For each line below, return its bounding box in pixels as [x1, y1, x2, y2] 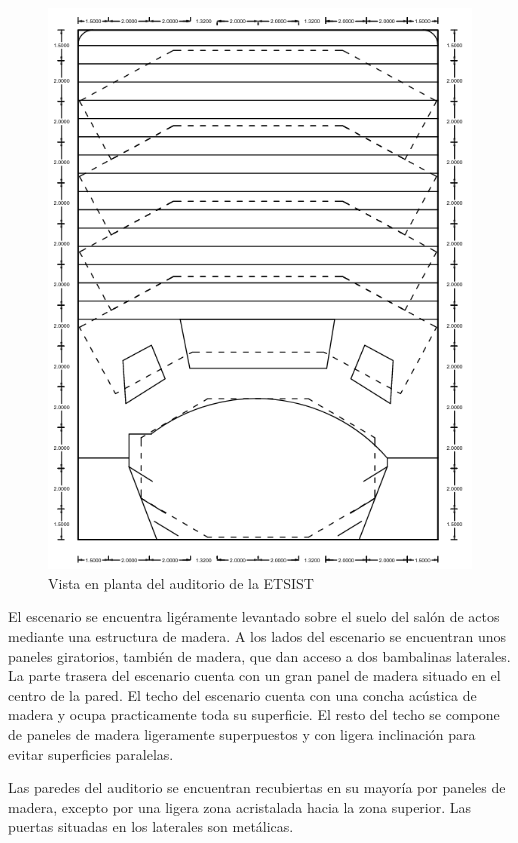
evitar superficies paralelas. [8, 743, 174, 764]
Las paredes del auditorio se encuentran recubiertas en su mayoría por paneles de [8, 777, 506, 798]
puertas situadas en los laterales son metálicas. [8, 816, 294, 837]
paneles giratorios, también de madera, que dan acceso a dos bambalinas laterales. [8, 645, 511, 666]
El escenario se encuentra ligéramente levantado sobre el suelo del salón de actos [8, 606, 500, 627]
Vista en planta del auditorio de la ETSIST [48, 572, 314, 593]
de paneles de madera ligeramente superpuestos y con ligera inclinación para [8, 724, 476, 745]
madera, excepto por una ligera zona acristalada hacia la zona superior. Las [8, 796, 472, 817]
